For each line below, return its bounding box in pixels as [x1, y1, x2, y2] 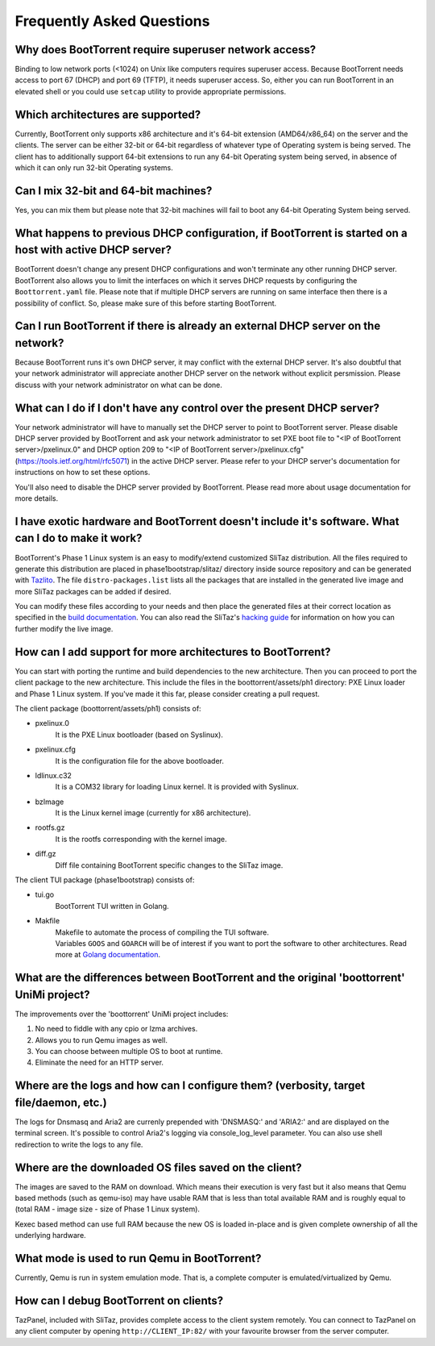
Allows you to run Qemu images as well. [35, 1035, 168, 1044]
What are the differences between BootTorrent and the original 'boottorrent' [14, 971, 406, 985]
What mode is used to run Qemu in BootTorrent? [14, 1252, 262, 1265]
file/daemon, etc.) [14, 1095, 108, 1109]
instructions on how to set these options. [14, 468, 151, 477]
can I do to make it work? [14, 531, 143, 545]
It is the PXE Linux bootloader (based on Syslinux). [55, 730, 223, 740]
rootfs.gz [35, 823, 65, 832]
